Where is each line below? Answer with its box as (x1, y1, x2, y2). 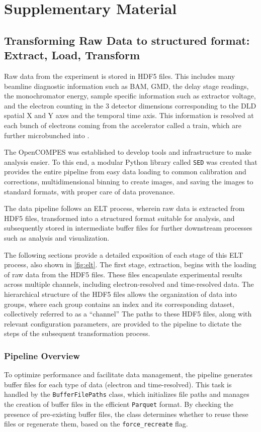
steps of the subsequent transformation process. (4, 328, 150, 339)
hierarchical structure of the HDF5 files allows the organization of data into (4, 288, 237, 299)
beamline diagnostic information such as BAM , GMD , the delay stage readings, (4, 80, 249, 91)
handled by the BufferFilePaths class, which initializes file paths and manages (4, 389, 249, 399)
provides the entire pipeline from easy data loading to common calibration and (4, 166, 246, 177)
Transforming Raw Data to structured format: (4, 32, 250, 48)
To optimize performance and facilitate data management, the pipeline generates (4, 369, 253, 380)
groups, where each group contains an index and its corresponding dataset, (4, 298, 234, 309)
